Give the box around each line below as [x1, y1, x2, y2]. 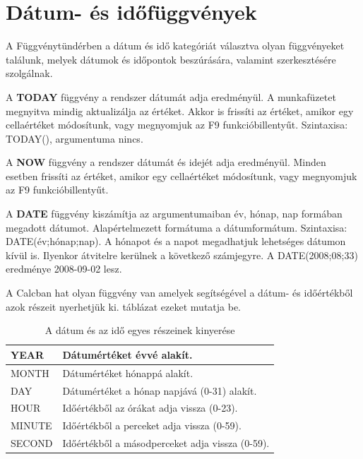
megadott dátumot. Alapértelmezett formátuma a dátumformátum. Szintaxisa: [6, 220, 347, 234]
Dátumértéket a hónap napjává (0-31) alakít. [62, 383, 257, 398]
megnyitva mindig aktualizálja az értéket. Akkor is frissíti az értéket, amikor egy [6, 103, 354, 118]
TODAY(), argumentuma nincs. [6, 131, 143, 145]
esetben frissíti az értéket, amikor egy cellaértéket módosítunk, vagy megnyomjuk [6, 168, 357, 183]
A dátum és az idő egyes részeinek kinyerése [44, 323, 235, 338]
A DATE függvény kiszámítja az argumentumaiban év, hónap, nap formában [6, 206, 343, 221]
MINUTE [11, 418, 52, 433]
